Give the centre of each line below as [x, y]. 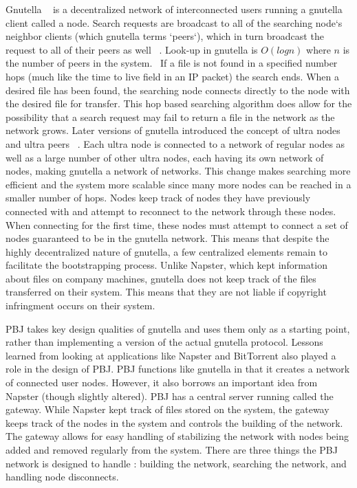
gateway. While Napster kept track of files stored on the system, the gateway [167, 409]
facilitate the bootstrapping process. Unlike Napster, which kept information [166, 265]
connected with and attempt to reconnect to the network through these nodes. [171, 211]
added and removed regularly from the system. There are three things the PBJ [172, 450]
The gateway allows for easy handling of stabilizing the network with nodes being [177, 436]
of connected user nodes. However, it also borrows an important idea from [162, 382]
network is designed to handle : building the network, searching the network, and [176, 463]
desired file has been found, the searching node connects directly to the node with [178, 90]
